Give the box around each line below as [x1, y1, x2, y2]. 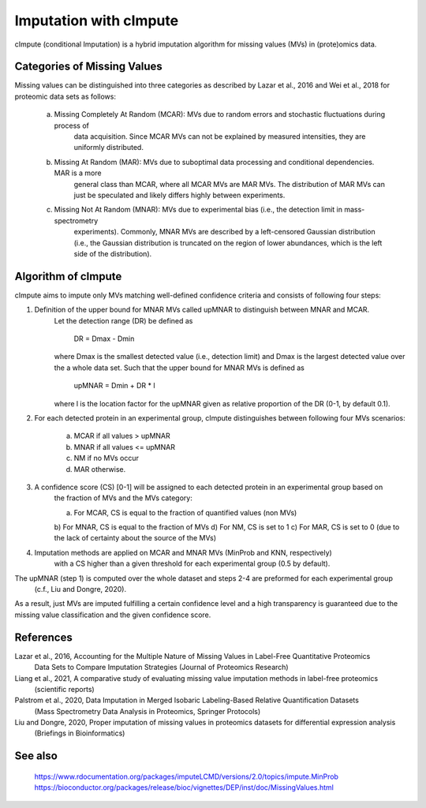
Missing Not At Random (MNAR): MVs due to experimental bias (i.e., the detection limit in [54, 205, 343, 215]
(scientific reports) [34, 684, 95, 694]
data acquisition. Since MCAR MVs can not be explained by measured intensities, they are [73, 132, 366, 141]
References [14, 630, 73, 644]
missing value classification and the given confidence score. [14, 610, 211, 619]
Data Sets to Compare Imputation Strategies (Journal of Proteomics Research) [34, 663, 289, 672]
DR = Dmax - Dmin [73, 334, 135, 343]
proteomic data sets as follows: [14, 92, 116, 101]
